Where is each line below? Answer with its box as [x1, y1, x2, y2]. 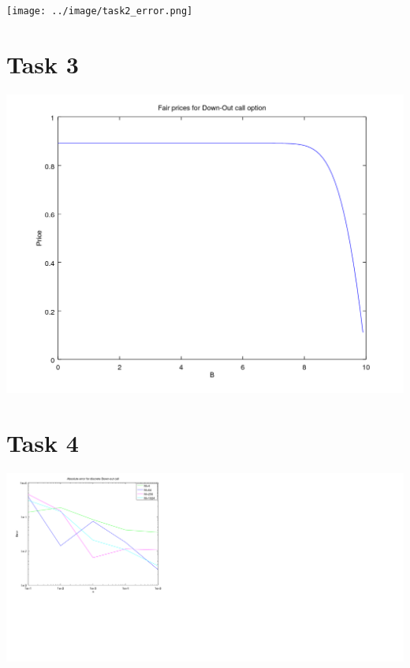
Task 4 [6, 427, 79, 459]
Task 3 [6, 47, 79, 80]
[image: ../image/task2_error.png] [6, 6, 193, 17]
